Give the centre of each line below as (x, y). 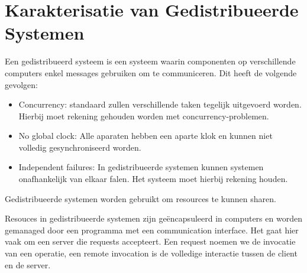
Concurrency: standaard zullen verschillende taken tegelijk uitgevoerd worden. (160, 104)
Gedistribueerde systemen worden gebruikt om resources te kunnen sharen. (140, 198)
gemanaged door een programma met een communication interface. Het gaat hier (152, 230)
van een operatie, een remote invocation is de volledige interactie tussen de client (151, 253)
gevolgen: (21, 84)
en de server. (28, 264)
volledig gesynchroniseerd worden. (80, 147)
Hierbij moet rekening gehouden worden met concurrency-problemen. (144, 116)
